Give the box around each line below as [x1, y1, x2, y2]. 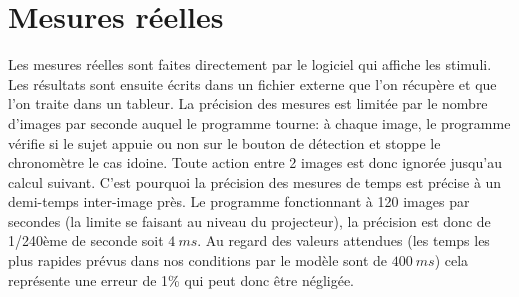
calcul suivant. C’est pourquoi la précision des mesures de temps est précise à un [8, 171, 502, 192]
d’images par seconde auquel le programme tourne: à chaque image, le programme [8, 112, 511, 133]
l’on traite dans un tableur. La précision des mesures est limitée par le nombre [8, 93, 488, 114]
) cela [434, 250, 469, 271]
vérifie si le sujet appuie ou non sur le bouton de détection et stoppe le [8, 132, 441, 153]
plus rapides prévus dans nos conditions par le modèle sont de [8, 250, 388, 271]
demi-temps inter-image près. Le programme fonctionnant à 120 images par [8, 191, 470, 212]
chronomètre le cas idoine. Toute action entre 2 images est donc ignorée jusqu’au [8, 152, 502, 173]
